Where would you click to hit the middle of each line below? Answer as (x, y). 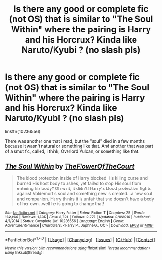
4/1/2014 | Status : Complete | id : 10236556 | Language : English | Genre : (65, 221)
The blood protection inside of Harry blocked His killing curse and (82, 178)
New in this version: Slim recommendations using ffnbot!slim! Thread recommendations (78, 248)
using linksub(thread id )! (24, 253)
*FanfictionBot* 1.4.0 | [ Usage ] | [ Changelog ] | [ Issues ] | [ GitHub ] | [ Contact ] (80, 239)
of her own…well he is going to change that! (61, 203)
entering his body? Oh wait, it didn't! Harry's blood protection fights (84, 188)
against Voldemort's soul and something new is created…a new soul (85, 193)
